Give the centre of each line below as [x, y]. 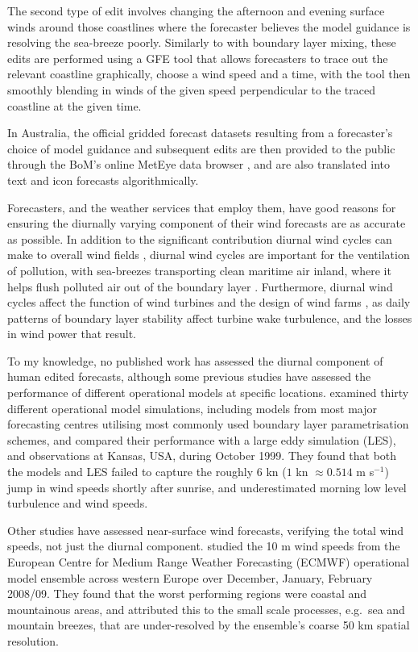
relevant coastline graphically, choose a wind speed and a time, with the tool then [209, 74]
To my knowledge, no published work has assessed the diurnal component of [195, 360]
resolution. [33, 640]
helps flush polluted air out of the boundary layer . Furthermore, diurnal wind [200, 286]
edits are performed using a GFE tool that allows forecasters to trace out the [198, 58]
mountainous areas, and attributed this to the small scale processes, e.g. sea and [206, 609]
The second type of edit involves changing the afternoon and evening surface [196, 10]
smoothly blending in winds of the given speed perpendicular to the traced [191, 89]
